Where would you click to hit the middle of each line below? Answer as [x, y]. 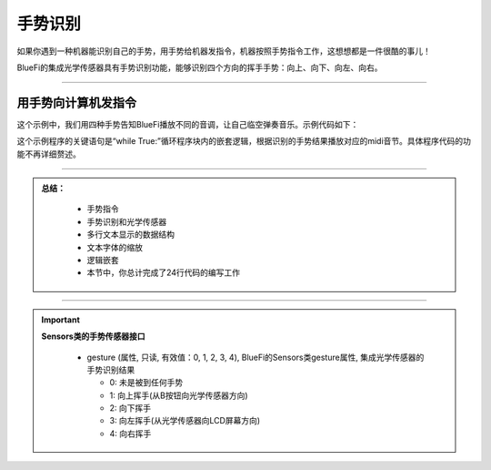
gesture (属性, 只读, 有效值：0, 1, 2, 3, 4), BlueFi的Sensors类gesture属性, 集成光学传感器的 [256, 357]
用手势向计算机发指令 [76, 102]
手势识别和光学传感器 [127, 221]
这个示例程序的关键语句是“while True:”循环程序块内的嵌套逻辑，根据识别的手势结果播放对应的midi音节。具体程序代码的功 [244, 141]
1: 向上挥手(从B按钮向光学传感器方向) [179, 395]
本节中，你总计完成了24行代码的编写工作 [164, 272]
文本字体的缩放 [115, 247]
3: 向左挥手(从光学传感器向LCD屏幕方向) [185, 421]
